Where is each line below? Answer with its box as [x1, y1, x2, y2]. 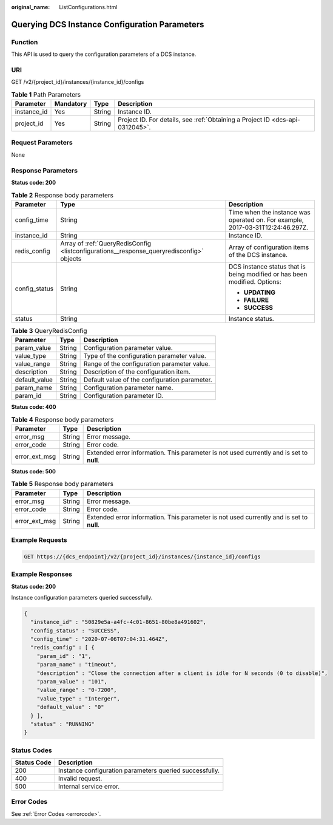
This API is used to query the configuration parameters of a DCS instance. [11, 50, 197, 58]
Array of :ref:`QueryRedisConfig [60, 239, 152, 247]
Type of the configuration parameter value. [83, 352, 206, 360]
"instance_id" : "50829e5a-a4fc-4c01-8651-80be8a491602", [30, 618, 207, 626]
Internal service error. [58, 782, 120, 791]
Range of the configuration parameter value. [83, 360, 210, 368]
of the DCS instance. [228, 250, 288, 259]
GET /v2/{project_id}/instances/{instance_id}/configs [11, 78, 144, 86]
